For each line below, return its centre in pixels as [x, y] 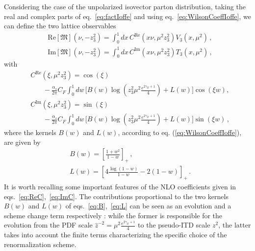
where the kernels [30, 132]
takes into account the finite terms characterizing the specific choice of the [115, 235]
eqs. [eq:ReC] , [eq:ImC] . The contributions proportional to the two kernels [116, 196]
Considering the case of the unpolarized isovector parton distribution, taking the [125, 6]
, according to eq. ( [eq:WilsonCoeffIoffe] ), [180, 132]
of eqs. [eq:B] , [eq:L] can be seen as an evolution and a [148, 206]
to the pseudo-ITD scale [174, 225]
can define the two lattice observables [60, 26]
